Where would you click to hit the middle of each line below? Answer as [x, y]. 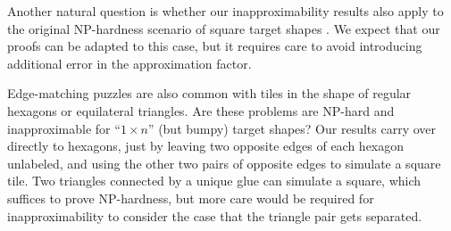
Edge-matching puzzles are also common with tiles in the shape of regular [209, 93]
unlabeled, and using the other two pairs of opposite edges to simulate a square [224, 163]
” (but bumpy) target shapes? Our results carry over [292, 128]
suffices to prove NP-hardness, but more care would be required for [191, 198]
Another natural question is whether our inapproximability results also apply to [225, 11]
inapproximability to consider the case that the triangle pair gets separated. [215, 215]
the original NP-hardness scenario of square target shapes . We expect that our [224, 28]
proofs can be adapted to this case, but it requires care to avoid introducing [215, 46]
